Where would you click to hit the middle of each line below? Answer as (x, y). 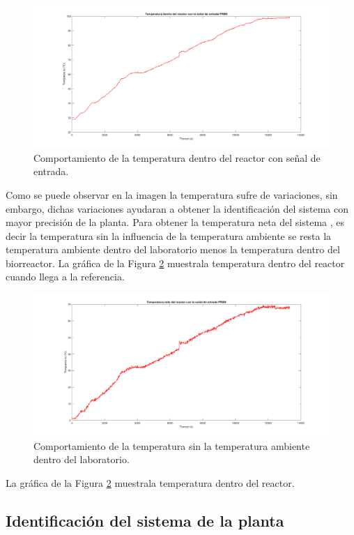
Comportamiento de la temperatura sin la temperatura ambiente (172, 445)
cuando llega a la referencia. (65, 277)
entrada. (51, 171)
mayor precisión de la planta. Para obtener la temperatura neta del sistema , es (175, 222)
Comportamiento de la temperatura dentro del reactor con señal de (177, 157)
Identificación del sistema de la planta (145, 520)
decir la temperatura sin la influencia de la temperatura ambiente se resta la (169, 235)
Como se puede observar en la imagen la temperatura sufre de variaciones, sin (172, 194)
